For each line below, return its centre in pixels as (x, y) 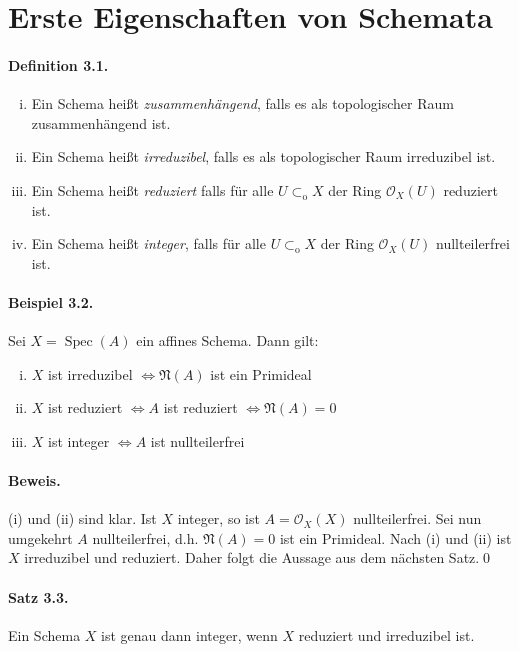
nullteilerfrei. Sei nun (417, 518)
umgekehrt (40, 537)
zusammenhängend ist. (101, 122)
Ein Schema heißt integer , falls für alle (148, 243)
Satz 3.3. (38, 596)
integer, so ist (218, 518)
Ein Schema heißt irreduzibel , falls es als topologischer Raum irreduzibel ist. (263, 156)
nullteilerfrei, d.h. (145, 537)
